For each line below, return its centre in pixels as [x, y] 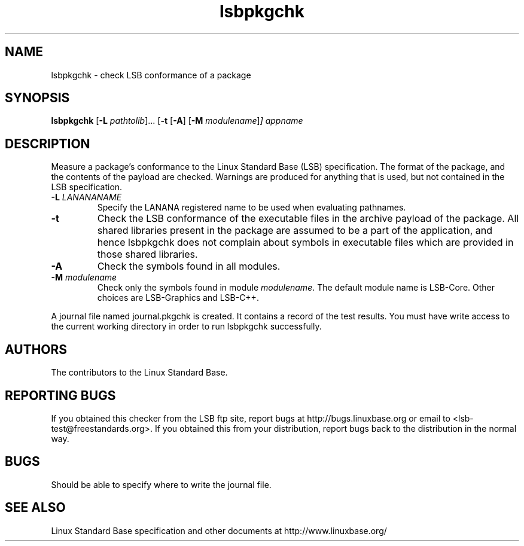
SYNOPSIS [37, 98]
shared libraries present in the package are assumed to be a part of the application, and [295, 231]
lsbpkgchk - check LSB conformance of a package [151, 75]
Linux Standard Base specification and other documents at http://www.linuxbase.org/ [219, 530]
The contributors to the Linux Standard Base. [139, 373]
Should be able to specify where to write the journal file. [161, 484]
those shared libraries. [147, 254]
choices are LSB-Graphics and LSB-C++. [178, 298]
